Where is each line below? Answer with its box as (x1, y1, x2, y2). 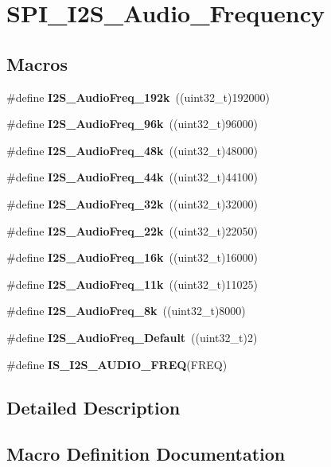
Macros (6, 51, 68, 76)
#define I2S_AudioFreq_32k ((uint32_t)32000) (6, 195, 258, 212)
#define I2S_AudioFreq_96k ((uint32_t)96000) (6, 115, 258, 132)
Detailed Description (6, 395, 181, 419)
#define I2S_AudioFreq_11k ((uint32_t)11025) (6, 275, 258, 292)
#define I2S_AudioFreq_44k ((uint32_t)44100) (6, 169, 258, 185)
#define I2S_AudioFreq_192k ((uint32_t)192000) (6, 88, 270, 105)
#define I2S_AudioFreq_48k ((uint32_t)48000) (6, 142, 258, 158)
